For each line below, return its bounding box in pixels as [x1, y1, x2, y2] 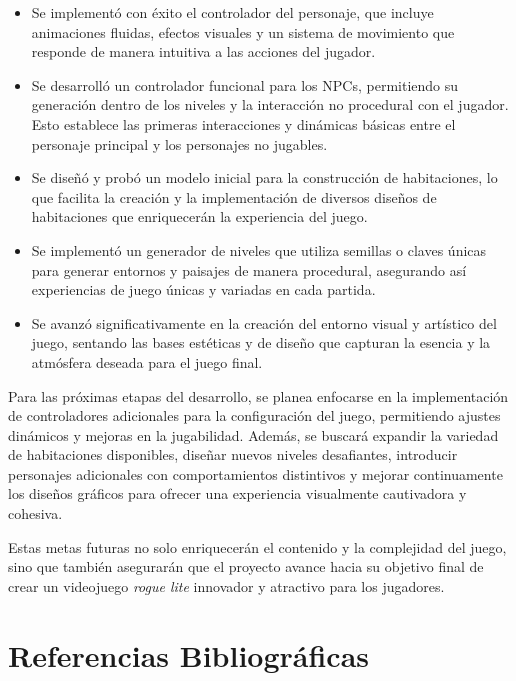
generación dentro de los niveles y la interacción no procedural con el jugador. [31, 94, 509, 115]
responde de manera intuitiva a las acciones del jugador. [31, 41, 376, 62]
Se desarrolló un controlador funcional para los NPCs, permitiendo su [31, 74, 459, 95]
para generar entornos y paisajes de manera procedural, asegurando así [31, 259, 467, 280]
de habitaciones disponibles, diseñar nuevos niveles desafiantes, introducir [8, 444, 458, 465]
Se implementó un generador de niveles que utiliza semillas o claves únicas [31, 239, 487, 260]
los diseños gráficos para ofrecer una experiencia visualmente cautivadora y [8, 483, 467, 504]
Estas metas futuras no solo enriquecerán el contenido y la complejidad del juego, [8, 536, 507, 557]
